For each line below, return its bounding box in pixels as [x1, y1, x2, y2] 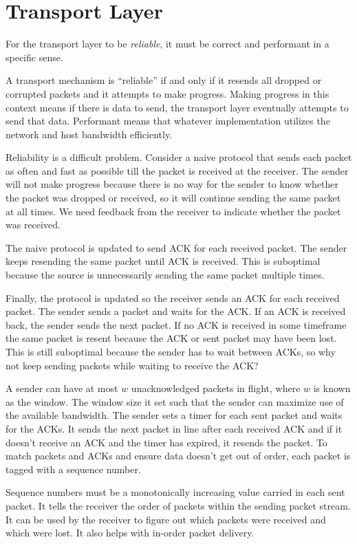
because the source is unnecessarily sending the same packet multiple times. [6, 268, 325, 282]
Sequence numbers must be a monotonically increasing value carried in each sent [6, 485, 345, 499]
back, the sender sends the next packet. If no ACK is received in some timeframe [6, 317, 347, 331]
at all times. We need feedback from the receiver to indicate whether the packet [6, 204, 341, 218]
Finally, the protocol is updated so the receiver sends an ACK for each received [6, 290, 340, 305]
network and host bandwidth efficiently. [6, 127, 173, 141]
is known [313, 381, 351, 395]
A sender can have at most [6, 381, 118, 395]
